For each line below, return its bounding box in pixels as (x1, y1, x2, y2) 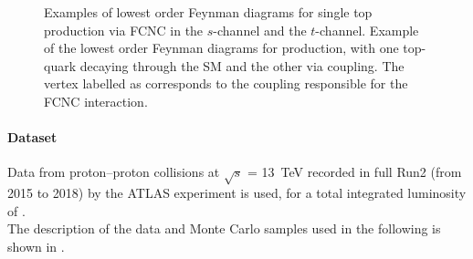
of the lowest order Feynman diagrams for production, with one (44, 38, 399, 57)
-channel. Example (315, 20, 419, 39)
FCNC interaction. (44, 91, 148, 110)
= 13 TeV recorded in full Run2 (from (247, 162, 462, 181)
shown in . (7, 236, 65, 255)
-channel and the (213, 20, 307, 39)
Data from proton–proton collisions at (7, 162, 220, 181)
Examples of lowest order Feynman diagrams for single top (44, 3, 373, 21)
